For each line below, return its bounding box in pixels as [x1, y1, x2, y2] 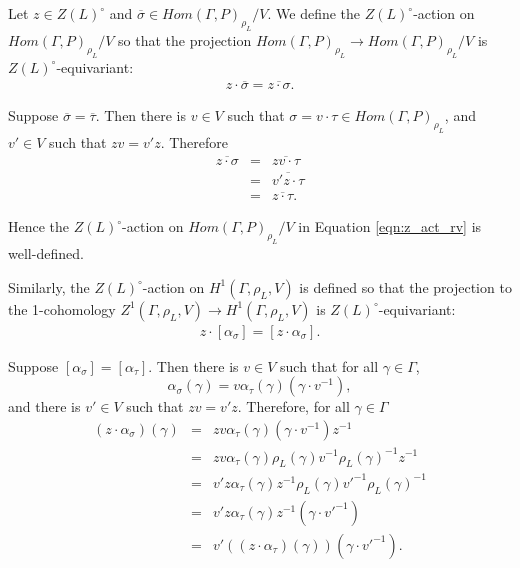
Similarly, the [8, 276, 90, 297]
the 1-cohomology [8, 298, 116, 319]
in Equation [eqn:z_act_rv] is [298, 216, 482, 237]
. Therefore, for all [237, 396, 350, 417]
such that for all [280, 355, 379, 376]
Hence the [8, 216, 70, 237]
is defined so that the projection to [299, 276, 512, 297]
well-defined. [8, 243, 84, 264]
